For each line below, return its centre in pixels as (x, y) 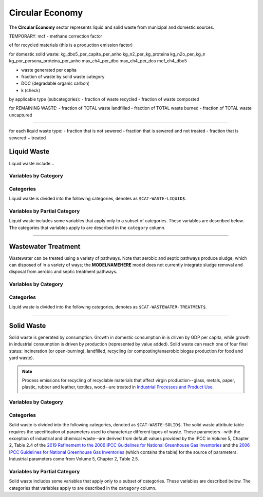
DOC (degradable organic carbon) (56, 83)
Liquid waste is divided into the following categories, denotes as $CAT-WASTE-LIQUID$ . (98, 199)
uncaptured (21, 115)
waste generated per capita (49, 70)
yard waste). (21, 358)
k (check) (31, 90)
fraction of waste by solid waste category (63, 76)
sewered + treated (28, 138)
